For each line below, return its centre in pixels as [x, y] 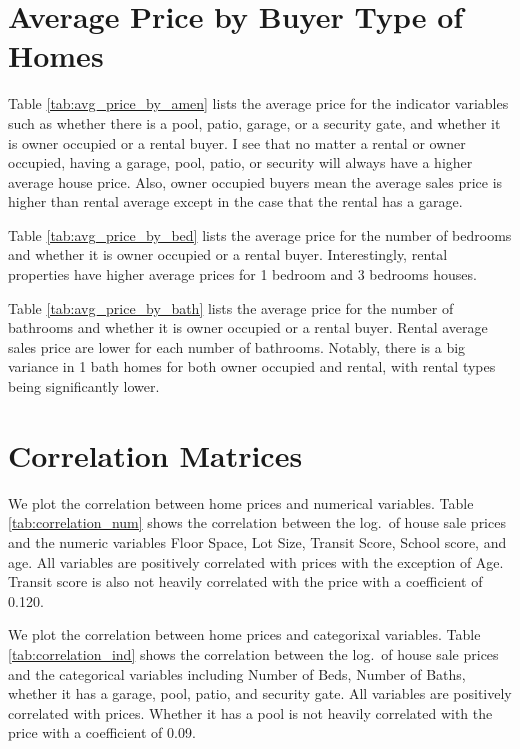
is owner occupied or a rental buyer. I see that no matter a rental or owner [237, 142]
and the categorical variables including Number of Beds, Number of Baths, [237, 673]
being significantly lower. [84, 386]
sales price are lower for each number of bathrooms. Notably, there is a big [237, 346]
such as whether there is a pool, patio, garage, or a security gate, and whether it [254, 122]
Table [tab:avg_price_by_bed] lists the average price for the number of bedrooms [260, 234]
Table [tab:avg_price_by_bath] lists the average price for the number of [231, 307]
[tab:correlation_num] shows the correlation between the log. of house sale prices [257, 522]
